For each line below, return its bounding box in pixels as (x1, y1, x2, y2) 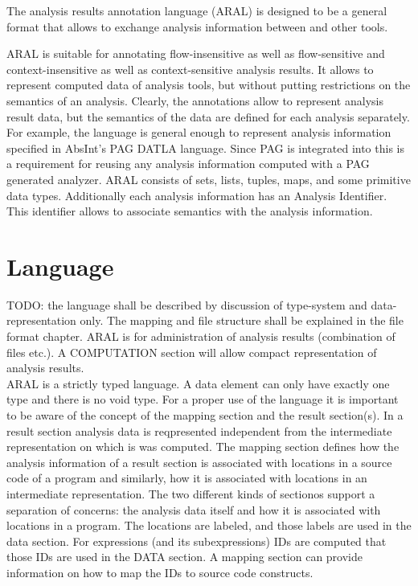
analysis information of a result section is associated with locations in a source (6, 453, 392, 470)
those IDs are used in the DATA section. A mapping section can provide (6, 548, 363, 565)
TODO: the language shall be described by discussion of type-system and (6, 296, 367, 313)
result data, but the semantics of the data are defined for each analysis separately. (6, 108, 410, 125)
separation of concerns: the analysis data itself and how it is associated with (6, 501, 381, 518)
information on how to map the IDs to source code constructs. (6, 563, 313, 580)
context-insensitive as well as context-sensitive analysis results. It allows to (6, 60, 374, 77)
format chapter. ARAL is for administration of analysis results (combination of (6, 328, 395, 345)
